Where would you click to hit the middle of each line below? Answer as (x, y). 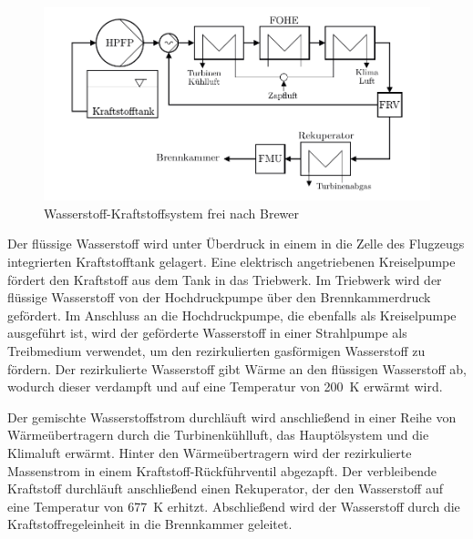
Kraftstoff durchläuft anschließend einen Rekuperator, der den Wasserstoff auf (226, 488)
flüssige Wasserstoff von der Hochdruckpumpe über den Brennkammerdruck (219, 297)
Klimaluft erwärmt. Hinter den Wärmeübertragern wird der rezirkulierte (210, 452)
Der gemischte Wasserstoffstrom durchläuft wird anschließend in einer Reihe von (232, 417)
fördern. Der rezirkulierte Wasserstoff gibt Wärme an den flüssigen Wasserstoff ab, (237, 368)
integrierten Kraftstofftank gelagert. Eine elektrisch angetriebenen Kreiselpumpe (231, 261)
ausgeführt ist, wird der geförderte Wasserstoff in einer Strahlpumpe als (207, 333)
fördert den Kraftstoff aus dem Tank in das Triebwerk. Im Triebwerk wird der (225, 279)
